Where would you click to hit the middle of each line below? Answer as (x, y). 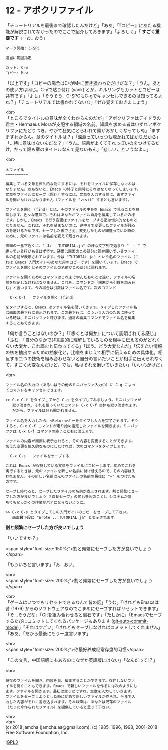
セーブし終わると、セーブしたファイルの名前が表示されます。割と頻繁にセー (72, 491)
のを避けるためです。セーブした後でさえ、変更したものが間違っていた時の (70, 231)
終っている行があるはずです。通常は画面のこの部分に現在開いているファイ (70, 251)
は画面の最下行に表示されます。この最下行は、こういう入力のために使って (70, 312)
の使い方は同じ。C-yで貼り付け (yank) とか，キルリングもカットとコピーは (83, 89)
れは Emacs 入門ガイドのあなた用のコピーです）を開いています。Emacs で (72, 262)
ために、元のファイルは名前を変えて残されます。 (48, 236)
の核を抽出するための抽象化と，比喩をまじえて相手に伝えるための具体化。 (82, 352)
